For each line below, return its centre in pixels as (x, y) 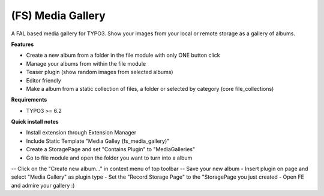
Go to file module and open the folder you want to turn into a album (109, 158)
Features (22, 44)
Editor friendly (43, 80)
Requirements (29, 100)
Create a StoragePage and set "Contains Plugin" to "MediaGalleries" (110, 149)
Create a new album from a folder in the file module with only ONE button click (123, 55)
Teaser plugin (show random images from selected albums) (100, 72)
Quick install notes (35, 122)
